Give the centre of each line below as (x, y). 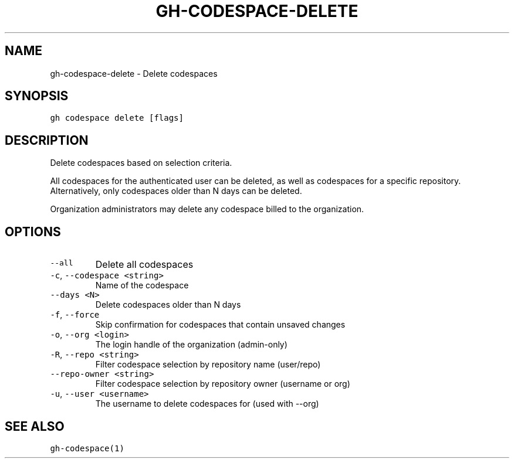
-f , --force (75, 315)
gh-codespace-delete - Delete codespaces (134, 73)
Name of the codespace (142, 285)
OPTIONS (33, 231)
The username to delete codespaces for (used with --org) (207, 404)
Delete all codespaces (144, 265)
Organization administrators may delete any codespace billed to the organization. (207, 209)
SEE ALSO (35, 426)
